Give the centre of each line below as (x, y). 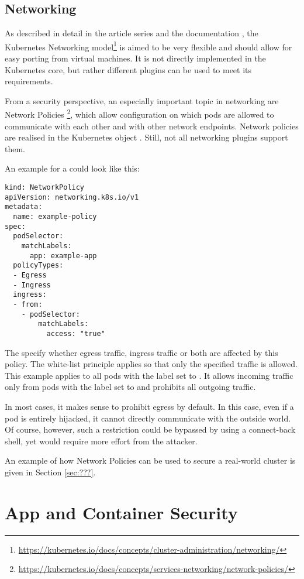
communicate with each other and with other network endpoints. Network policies (152, 126)
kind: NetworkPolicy (45, 188)
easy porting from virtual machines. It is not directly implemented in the (135, 58)
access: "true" (76, 333)
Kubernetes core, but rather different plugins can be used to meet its (128, 69)
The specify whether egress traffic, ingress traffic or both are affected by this (141, 352)
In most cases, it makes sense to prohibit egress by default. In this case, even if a (149, 406)
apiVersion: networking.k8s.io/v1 (72, 197)
